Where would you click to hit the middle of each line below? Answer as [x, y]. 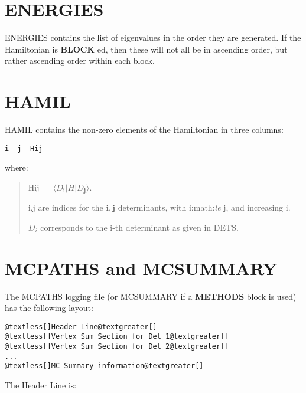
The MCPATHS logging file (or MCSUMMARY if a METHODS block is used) [151, 296]
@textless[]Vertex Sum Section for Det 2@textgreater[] [117, 347]
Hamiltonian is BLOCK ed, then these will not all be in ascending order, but [146, 49]
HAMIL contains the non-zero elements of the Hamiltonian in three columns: [144, 130]
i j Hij [24, 148]
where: [17, 167]
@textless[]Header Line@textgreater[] [81, 327]
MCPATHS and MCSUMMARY [141, 268]
